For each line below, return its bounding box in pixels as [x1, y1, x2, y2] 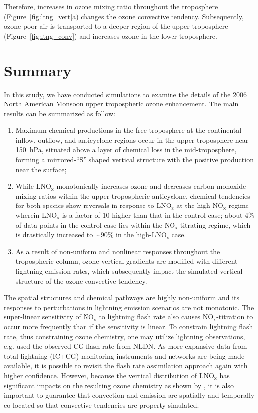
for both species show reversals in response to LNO [15, 200, 172, 210]
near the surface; [15, 164, 67, 174]
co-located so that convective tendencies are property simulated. [4, 399, 199, 410]
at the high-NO [176, 200, 223, 210]
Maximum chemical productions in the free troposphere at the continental [15, 125, 242, 135]
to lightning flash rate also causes [99, 311, 201, 322]
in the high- [116, 229, 152, 240]
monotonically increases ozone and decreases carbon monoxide [56, 181, 246, 191]
